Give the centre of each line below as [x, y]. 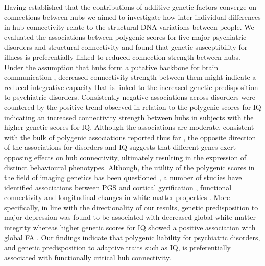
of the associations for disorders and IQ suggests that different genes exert [120, 147]
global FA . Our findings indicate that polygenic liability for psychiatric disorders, [132, 237]
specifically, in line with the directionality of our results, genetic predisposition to [131, 207]
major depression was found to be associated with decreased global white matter [130, 217]
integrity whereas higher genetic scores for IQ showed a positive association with [130, 227]
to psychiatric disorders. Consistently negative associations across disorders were [130, 97]
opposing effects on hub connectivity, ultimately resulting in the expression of [125, 157]
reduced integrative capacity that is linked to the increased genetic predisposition [131, 87]
